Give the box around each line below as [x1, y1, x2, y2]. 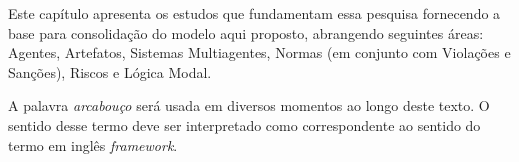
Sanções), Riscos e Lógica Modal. [8, 61, 212, 82]
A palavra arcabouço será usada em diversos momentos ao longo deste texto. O [8, 95, 490, 116]
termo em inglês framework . [8, 134, 178, 155]
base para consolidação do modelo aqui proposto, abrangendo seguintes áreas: [8, 22, 484, 43]
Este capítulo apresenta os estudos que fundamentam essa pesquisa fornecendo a [8, 3, 501, 23]
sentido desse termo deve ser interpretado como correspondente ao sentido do [8, 114, 481, 135]
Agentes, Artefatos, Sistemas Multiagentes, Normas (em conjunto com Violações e [8, 42, 511, 63]
